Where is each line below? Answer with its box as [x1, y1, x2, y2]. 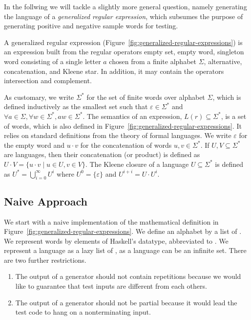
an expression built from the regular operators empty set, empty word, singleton [4, 46, 244, 57]
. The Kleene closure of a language [85, 159, 189, 169]
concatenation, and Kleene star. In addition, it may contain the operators [4, 66, 224, 76]
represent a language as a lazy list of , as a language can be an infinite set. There [4, 245, 247, 255]
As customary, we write [4, 91, 74, 102]
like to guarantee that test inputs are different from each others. [15, 281, 207, 291]
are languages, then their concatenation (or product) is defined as [4, 149, 200, 160]
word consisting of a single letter [4, 56, 101, 66]
